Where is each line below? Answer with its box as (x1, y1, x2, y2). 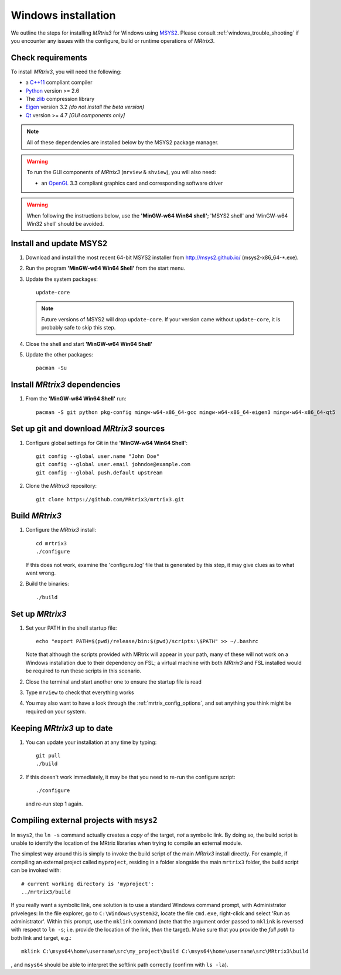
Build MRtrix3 (11, 511, 62, 521)
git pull (36, 752, 61, 759)
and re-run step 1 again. (25, 800, 83, 807)
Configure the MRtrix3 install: (25, 526, 97, 534)
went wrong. (25, 569, 56, 576)
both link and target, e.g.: (11, 934, 71, 941)
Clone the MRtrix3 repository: (25, 483, 97, 490)
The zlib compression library (25, 96, 95, 103)
